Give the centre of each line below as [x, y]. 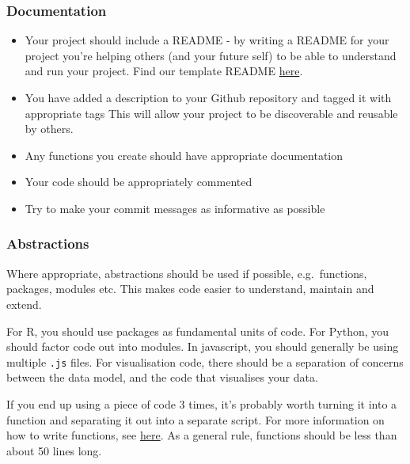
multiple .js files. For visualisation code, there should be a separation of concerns [205, 361]
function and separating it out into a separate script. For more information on [196, 419]
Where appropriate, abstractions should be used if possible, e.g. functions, [187, 273]
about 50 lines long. [54, 450]
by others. [49, 129]
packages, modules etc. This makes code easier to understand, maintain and [190, 289]
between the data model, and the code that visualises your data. [162, 377]
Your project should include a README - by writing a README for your [207, 40]
